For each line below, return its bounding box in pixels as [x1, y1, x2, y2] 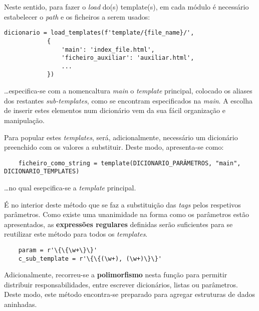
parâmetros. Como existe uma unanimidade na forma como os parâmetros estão [4, 209, 249, 220]
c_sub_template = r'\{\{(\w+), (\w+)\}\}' [18, 255, 162, 262]
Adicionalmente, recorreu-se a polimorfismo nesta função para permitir [4, 269, 227, 280]
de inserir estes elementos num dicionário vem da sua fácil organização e [4, 105, 225, 116]
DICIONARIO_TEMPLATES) [4, 168, 80, 175]
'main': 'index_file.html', [61, 46, 155, 53]
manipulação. [4, 115, 45, 125]
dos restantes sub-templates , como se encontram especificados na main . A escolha [4, 95, 252, 106]
